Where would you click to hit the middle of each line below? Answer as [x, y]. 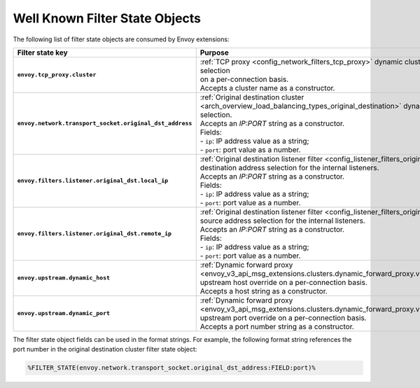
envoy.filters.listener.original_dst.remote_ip [94, 234]
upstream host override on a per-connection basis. [283, 282]
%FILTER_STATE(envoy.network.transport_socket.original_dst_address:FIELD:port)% [172, 368]
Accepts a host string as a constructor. [264, 291]
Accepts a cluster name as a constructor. [267, 88]
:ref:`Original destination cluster [252, 97]
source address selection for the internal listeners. [282, 221]
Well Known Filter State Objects [107, 18]
